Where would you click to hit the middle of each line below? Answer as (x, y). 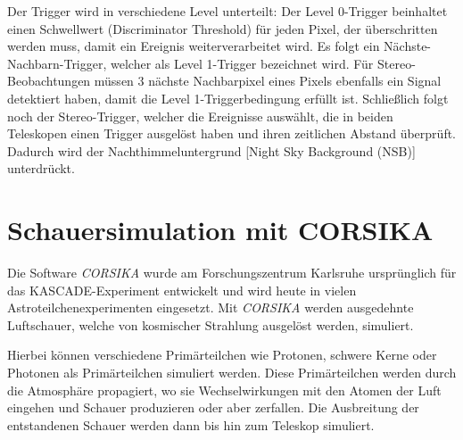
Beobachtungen (49, 81)
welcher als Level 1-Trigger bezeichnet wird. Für (242, 63)
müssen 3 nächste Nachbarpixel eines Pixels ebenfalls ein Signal (268, 81)
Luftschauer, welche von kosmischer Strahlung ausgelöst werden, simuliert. (211, 324)
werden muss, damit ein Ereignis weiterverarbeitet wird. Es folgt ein (194, 46)
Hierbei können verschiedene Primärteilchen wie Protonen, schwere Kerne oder (222, 355)
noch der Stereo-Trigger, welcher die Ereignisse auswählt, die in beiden (200, 116)
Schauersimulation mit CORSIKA (220, 230)
